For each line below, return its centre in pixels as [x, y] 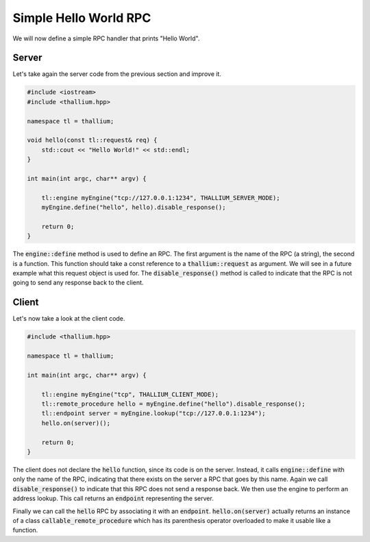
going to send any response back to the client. [78, 283]
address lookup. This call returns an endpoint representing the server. [113, 498]
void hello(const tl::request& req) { [92, 140]
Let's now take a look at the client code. [69, 319]
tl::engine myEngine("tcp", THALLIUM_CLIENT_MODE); [130, 394]
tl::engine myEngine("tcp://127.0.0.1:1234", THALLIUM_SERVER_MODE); [161, 198]
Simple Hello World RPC [82, 18]
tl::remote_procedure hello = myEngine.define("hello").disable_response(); [173, 404]
